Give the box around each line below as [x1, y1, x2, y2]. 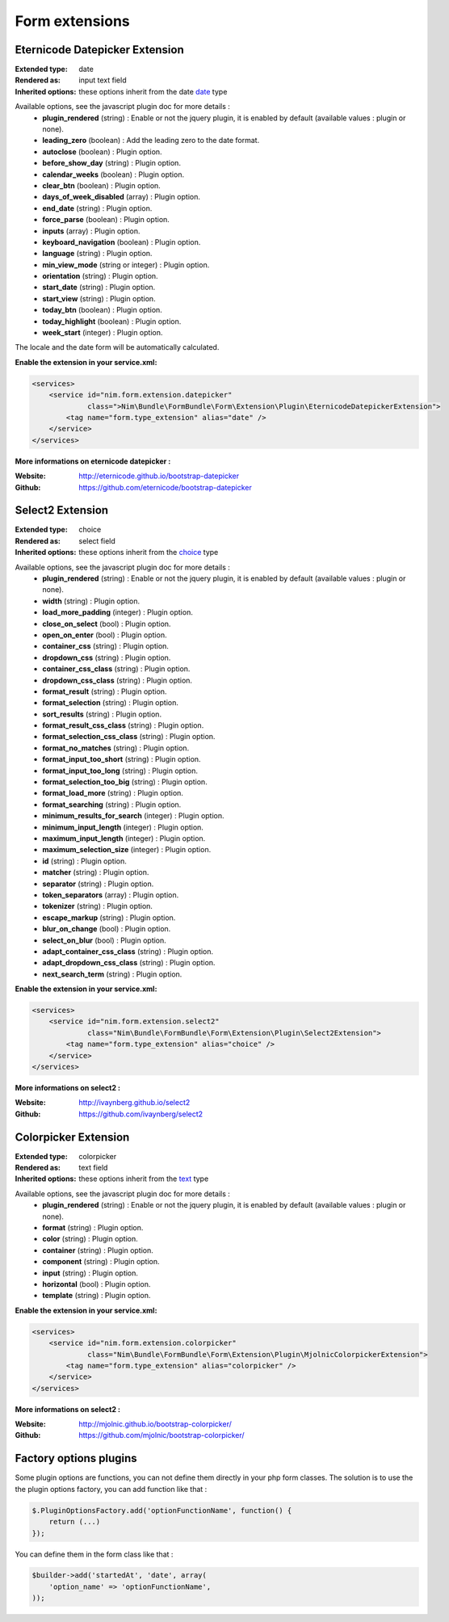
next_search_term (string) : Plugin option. [42, 969, 183, 979]
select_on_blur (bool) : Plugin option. [42, 935, 167, 945]
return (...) [48, 1517, 101, 1527]
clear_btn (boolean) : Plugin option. [42, 180, 161, 190]
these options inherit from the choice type [78, 548, 219, 557]
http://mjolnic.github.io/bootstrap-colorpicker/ [78, 1419, 232, 1429]
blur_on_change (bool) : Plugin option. [42, 924, 171, 934]
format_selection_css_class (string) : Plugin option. [42, 732, 216, 742]
